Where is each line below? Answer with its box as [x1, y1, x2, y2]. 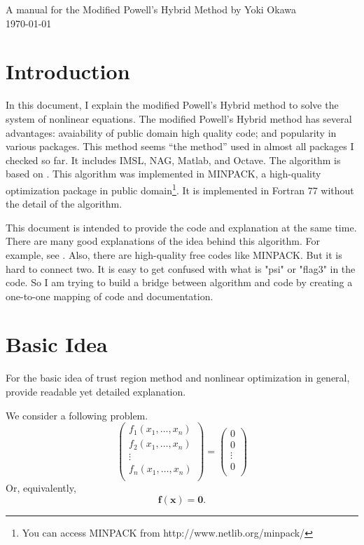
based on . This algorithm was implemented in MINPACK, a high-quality [6, 166, 321, 181]
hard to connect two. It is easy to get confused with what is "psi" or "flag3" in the [6, 261, 356, 276]
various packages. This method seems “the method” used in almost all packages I [6, 139, 354, 154]
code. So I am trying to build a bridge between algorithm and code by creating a [6, 275, 353, 290]
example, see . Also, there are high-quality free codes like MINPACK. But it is [6, 247, 342, 262]
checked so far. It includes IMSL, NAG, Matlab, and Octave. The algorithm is [6, 152, 341, 167]
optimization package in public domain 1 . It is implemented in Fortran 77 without [6, 180, 354, 197]
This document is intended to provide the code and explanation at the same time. [6, 220, 357, 234]
